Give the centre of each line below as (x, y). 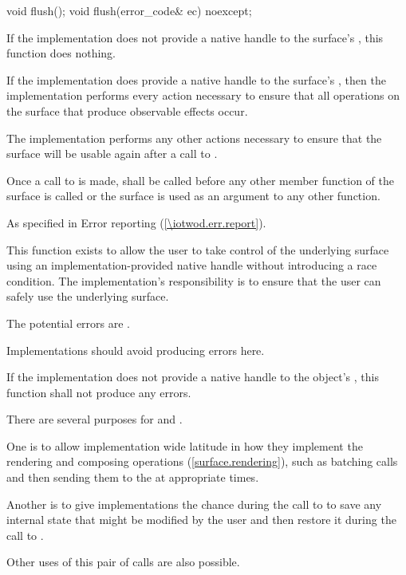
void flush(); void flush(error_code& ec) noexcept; (129, 10)
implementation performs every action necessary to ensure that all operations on (203, 95)
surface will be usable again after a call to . (112, 154)
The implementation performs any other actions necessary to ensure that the (194, 138)
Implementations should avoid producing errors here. (136, 350)
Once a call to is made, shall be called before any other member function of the (200, 180)
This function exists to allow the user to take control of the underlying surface (198, 249)
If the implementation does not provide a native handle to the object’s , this (193, 377)
